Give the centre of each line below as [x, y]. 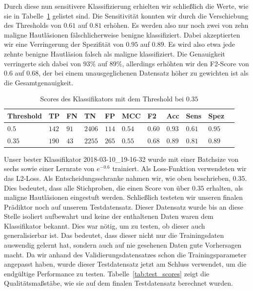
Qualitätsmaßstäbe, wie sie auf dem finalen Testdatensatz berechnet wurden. [118, 283]
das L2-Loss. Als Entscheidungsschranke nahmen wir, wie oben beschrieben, [117, 178]
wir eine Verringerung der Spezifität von [64, 44]
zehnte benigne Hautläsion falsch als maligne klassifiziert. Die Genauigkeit [115, 53]
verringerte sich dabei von [43, 63]
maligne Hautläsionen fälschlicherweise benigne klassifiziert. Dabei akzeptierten [122, 34]
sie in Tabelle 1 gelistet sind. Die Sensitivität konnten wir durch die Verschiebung [126, 15]
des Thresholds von [33, 25]
